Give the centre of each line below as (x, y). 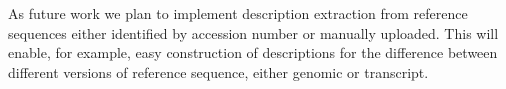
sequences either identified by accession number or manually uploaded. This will (253, 32)
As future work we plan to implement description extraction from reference (238, 13)
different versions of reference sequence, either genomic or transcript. (218, 71)
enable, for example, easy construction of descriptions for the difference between (253, 52)
